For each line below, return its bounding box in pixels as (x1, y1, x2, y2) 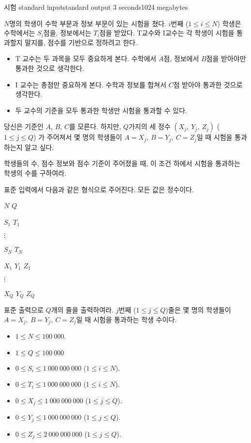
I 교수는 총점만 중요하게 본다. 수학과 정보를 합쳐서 (15, 79, 166, 89)
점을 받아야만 (206, 53, 246, 64)
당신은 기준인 (4, 121, 44, 131)
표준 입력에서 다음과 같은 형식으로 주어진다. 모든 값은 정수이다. (4, 184, 194, 194)
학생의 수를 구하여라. (4, 167, 67, 178)
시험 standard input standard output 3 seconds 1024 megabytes (4, 2, 188, 12)
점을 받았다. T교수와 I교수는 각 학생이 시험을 (99, 28, 235, 38)
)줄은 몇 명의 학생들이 (165, 305, 231, 314)
